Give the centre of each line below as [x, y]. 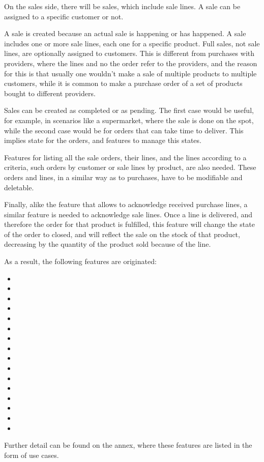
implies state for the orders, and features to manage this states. [103, 140]
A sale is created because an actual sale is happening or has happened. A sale [125, 33]
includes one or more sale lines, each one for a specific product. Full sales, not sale [132, 43]
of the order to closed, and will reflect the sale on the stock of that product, [122, 234]
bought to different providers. [50, 93]
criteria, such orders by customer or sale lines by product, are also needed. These [130, 167]
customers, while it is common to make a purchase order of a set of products [123, 83]
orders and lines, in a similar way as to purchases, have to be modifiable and [123, 177]
